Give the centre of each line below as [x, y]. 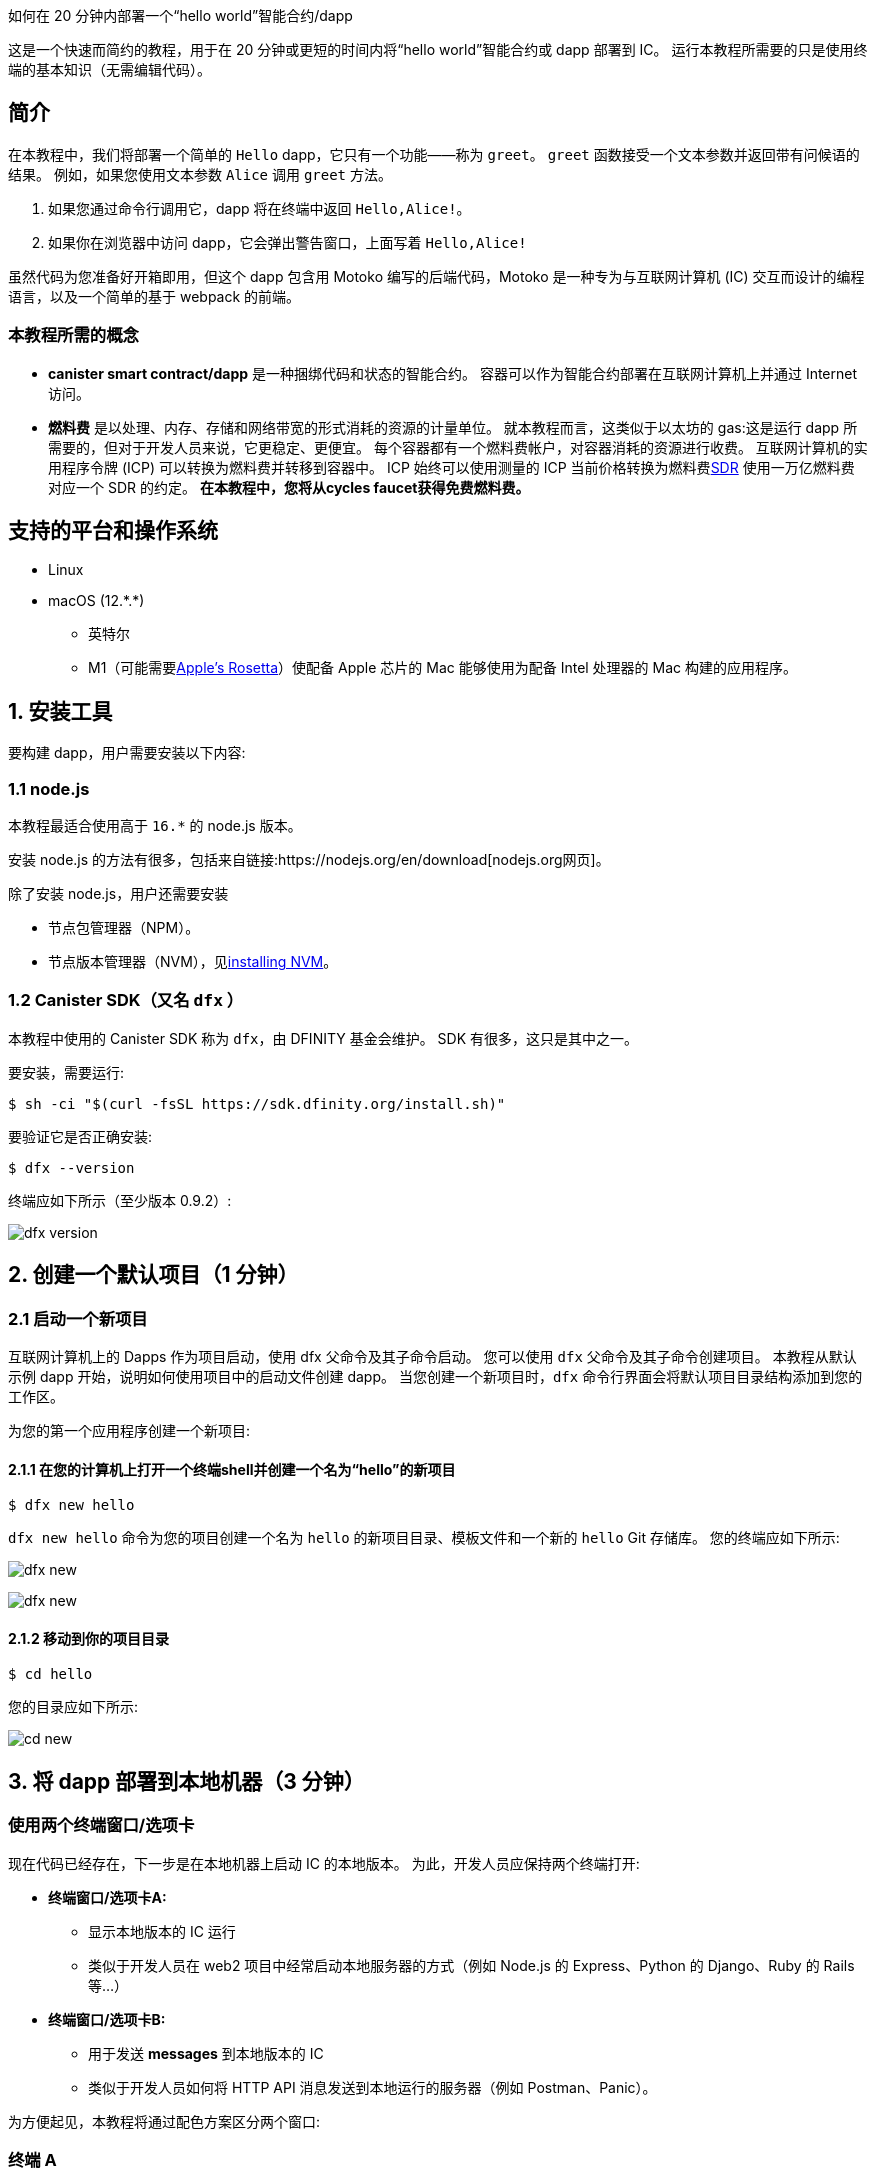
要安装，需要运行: [66, 1072]
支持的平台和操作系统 [113, 531]
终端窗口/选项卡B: [107, 2019]
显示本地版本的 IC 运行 [162, 1931]
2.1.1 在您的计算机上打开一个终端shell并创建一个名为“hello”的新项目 [232, 1469]
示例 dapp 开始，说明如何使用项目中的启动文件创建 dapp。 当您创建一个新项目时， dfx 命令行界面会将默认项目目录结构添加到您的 [435, 1376]
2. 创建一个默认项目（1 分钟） [153, 1275]
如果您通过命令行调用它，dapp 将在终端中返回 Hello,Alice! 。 [259, 208]
